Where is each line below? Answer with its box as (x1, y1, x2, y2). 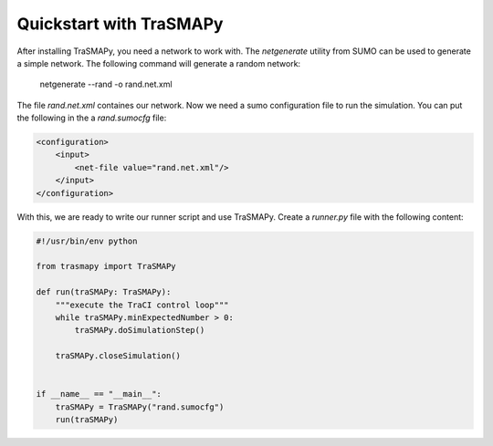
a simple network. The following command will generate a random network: (16, 57, 301, 68)
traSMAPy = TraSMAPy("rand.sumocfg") (55, 401, 225, 412)
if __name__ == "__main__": (36, 389, 162, 399)
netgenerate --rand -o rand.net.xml (39, 78, 173, 90)
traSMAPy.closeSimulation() (55, 351, 182, 361)
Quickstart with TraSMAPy (16, 14, 224, 34)
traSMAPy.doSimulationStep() (74, 325, 205, 336)
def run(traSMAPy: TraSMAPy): (36, 287, 172, 297)
